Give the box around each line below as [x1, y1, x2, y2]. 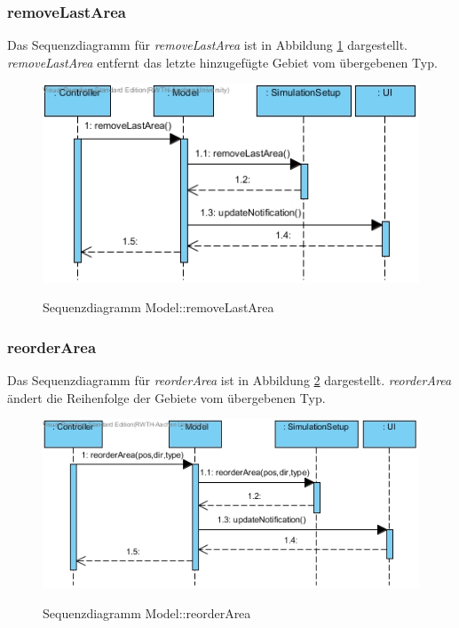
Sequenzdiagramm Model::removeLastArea [43, 298, 274, 317]
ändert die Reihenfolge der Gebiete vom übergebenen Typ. [7, 388, 326, 407]
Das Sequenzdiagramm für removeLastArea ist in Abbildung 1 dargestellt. [7, 36, 408, 54]
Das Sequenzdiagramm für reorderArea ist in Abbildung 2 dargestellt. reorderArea [7, 371, 452, 390]
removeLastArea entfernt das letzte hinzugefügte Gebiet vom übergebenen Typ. [7, 52, 438, 71]
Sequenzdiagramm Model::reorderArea [43, 603, 251, 622]
